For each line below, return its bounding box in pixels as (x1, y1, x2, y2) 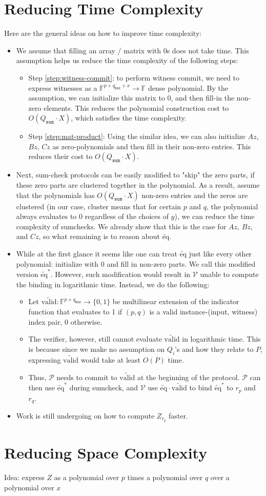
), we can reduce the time (174, 211, 255, 222)
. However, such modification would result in (50, 268, 191, 279)
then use (28, 382, 55, 393)
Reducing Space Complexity (4, 442, 208, 463)
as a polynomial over (54, 471, 119, 482)
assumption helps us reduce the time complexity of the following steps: (16, 55, 238, 66)
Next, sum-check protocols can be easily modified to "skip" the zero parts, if (16, 169, 255, 180)
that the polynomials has (16, 189, 95, 200)
